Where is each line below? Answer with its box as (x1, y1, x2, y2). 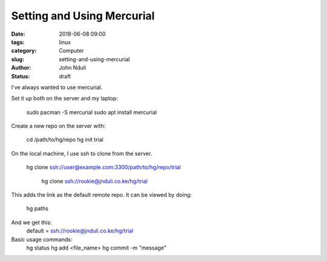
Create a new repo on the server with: (11, 122, 106, 130)
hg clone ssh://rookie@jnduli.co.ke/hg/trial (41, 177, 148, 185)
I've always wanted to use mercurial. (11, 84, 103, 91)
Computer (59, 47, 84, 55)
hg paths (26, 205, 48, 212)
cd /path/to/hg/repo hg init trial (26, 136, 104, 144)
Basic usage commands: (11, 236, 73, 243)
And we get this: (11, 219, 52, 226)
